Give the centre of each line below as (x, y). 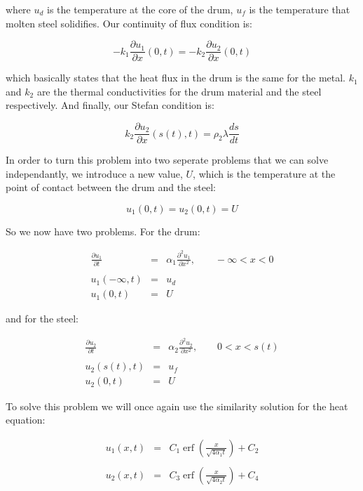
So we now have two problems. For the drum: (103, 231)
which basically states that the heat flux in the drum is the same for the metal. (176, 78)
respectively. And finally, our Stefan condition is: (110, 105)
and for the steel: (42, 319)
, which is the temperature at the (264, 173)
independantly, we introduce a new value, (94, 173)
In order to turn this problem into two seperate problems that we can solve (167, 160)
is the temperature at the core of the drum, (140, 9)
